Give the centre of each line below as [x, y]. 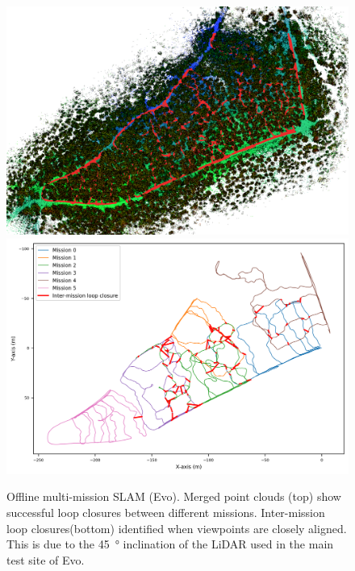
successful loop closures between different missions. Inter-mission [166, 512]
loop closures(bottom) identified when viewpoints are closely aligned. [177, 528]
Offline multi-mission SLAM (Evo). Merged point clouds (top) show [174, 496]
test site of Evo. [46, 559]
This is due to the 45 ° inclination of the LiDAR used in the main [170, 544]
